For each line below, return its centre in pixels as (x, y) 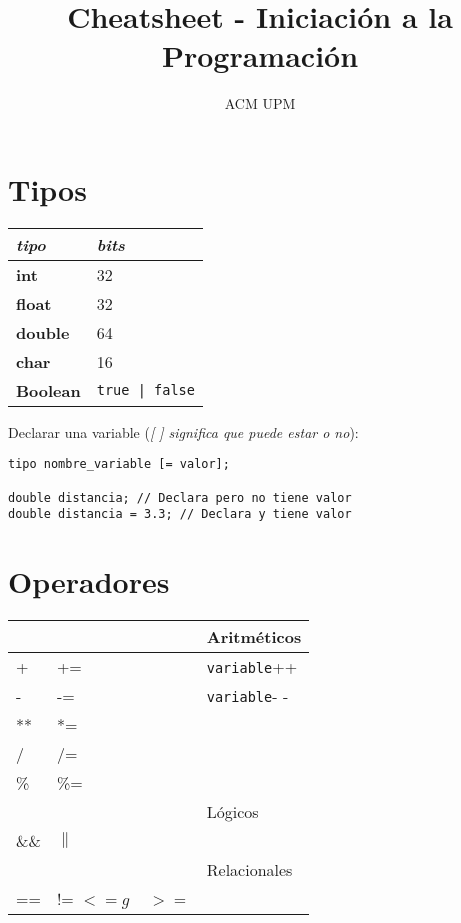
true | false (145, 390)
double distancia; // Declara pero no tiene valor (180, 497)
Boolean (48, 390)
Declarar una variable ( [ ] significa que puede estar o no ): (183, 431)
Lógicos (232, 812)
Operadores (89, 581)
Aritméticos (254, 637)
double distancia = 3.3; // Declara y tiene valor (180, 514)
